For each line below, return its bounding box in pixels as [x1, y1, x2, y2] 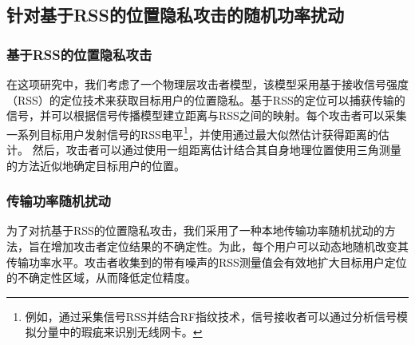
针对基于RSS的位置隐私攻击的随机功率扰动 [6, 2, 344, 27]
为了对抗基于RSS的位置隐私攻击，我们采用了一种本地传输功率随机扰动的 [6, 222, 385, 239]
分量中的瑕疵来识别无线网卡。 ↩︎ [36, 323, 203, 340]
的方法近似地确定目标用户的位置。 [6, 157, 185, 173]
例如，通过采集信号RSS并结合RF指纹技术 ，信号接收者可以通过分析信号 [25, 307, 397, 324]
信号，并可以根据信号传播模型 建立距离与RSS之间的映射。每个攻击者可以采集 [6, 107, 407, 124]
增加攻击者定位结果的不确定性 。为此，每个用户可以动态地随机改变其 [50, 238, 409, 255]
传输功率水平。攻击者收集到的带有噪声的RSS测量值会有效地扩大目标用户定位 [6, 253, 407, 270]
